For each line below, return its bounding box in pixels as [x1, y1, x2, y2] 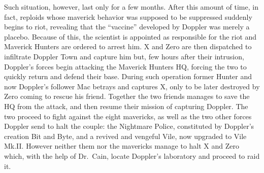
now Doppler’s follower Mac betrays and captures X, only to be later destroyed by [4, 81, 260, 91]
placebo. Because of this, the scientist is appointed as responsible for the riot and [4, 31, 257, 42]
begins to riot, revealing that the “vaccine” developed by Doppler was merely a [4, 21, 250, 32]
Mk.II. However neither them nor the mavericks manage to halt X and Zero [4, 141, 240, 151]
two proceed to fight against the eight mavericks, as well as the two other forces [4, 111, 252, 121]
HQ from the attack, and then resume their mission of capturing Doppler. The [4, 100, 248, 111]
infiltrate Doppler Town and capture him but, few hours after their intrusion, [4, 51, 244, 61]
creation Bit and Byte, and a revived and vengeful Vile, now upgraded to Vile [4, 130, 247, 141]
